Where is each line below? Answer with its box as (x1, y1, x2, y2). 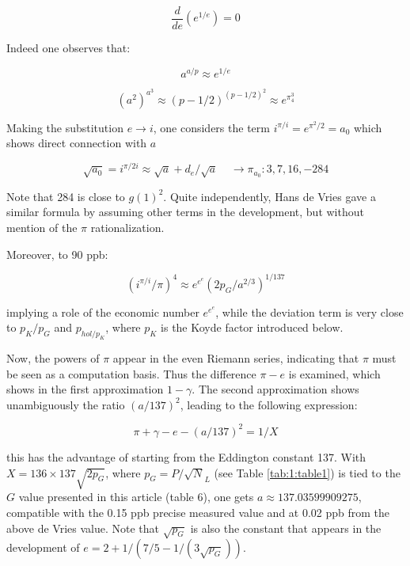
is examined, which (288, 365, 381, 382)
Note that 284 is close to (6, 188, 125, 204)
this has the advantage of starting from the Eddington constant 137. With (6, 448, 366, 465)
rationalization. (90, 219, 165, 236)
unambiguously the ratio (6, 396, 125, 412)
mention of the (6, 219, 78, 236)
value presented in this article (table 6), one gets (18, 488, 254, 505)
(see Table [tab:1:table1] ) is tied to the (214, 464, 401, 481)
